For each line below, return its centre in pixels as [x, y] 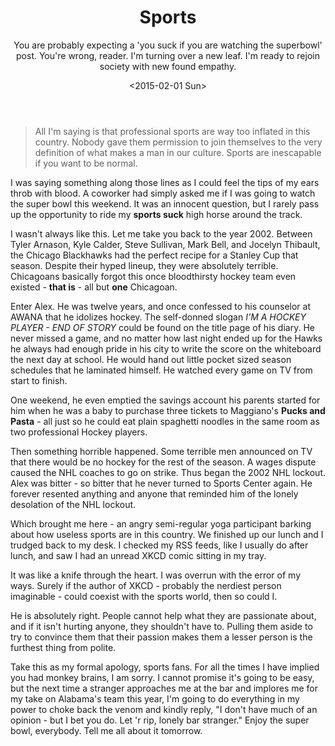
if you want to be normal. [86, 163]
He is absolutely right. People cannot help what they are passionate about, [163, 615]
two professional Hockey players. [79, 432]
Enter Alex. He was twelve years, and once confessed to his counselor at [161, 306]
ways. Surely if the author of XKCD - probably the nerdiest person [146, 585]
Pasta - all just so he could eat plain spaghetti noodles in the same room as [165, 421]
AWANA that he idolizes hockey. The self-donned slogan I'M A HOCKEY [158, 317]
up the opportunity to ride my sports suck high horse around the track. [156, 214]
